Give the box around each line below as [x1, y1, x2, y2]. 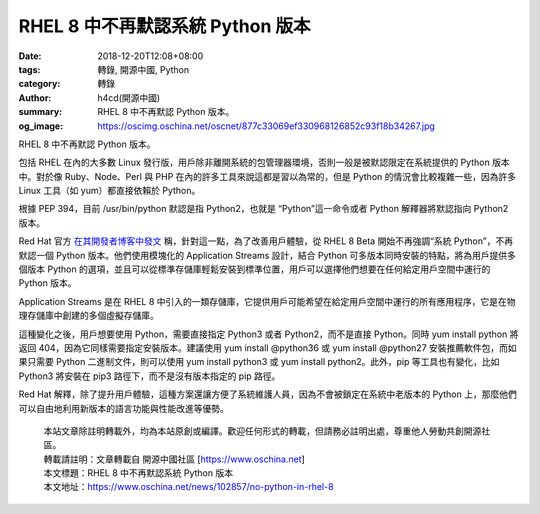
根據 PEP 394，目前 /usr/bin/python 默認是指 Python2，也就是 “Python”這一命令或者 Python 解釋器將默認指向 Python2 [18, 203, 509, 215]
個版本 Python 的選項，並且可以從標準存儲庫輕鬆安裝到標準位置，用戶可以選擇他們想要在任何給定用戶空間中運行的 [18, 263, 491, 275]
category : [18, 78, 61, 90]
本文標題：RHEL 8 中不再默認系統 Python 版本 [43, 467, 234, 479]
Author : [18, 91, 52, 104]
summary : [18, 106, 63, 118]
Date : [18, 50, 42, 62]
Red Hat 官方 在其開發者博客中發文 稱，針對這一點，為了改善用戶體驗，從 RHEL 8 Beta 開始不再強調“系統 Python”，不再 [18, 235, 514, 247]
